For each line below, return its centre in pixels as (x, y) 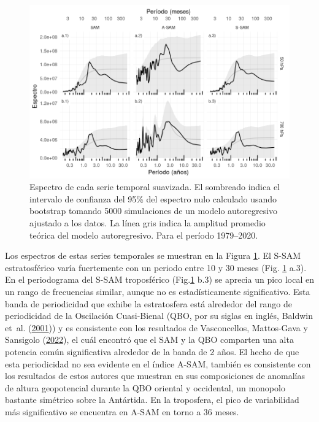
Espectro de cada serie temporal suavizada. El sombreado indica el (155, 187)
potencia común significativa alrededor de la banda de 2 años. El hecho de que (152, 351)
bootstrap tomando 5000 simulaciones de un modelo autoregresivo (154, 211)
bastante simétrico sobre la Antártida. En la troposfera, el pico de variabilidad (152, 400)
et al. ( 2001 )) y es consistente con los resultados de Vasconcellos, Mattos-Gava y (156, 327)
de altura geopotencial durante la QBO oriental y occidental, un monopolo (145, 387)
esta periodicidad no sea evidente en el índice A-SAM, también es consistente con (158, 363)
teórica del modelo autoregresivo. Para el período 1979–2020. (144, 235)
